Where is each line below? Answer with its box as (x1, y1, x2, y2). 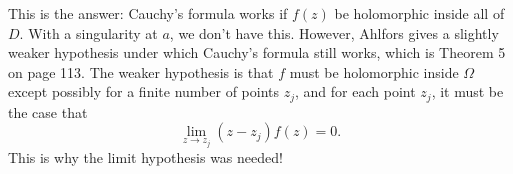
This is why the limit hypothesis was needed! (8, 147, 283, 168)
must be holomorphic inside (289, 61, 459, 82)
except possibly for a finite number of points (8, 81, 279, 102)
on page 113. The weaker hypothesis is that (8, 61, 274, 82)
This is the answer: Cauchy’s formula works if (8, 3, 288, 23)
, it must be (431, 81, 504, 102)
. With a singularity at (19, 22, 158, 43)
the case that (8, 101, 88, 122)
